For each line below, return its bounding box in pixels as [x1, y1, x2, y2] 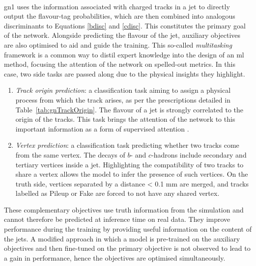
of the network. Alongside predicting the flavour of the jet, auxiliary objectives [4, 30, 241, 40]
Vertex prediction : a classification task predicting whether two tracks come [15, 140, 239, 150]
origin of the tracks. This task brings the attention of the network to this [15, 114, 235, 124]
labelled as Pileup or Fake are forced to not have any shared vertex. [15, 188, 220, 198]
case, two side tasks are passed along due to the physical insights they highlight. [4, 68, 245, 79]
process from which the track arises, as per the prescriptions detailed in [15, 94, 230, 105]
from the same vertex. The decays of [15, 149, 125, 160]
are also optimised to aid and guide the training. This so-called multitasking [4, 39, 232, 50]
